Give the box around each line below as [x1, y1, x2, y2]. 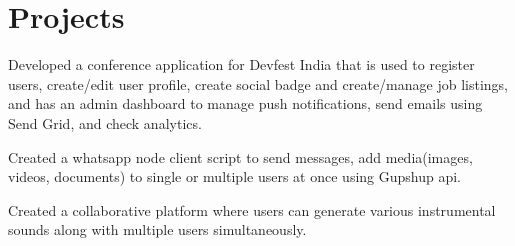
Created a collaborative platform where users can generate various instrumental [8, 199, 496, 220]
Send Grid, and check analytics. [8, 112, 202, 133]
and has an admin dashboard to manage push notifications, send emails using [8, 93, 483, 114]
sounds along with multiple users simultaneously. [8, 219, 307, 240]
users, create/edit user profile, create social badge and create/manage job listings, [8, 73, 508, 94]
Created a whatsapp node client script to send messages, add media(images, [8, 146, 473, 167]
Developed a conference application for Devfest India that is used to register [8, 54, 475, 75]
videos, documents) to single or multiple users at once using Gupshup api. [8, 166, 461, 187]
